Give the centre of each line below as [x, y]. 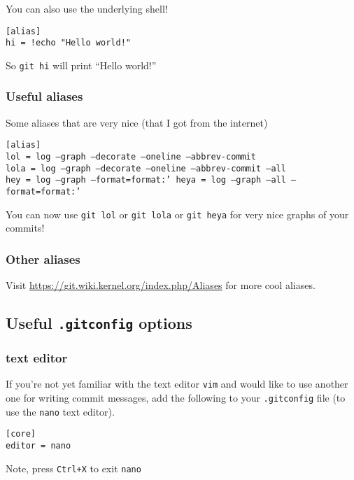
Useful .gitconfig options [99, 323]
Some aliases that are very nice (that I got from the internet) [137, 122]
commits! [25, 228]
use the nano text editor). [60, 411]
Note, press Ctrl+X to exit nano [73, 468]
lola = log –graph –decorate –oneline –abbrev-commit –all [146, 168]
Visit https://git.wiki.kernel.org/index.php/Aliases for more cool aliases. [161, 285]
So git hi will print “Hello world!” [81, 65]
